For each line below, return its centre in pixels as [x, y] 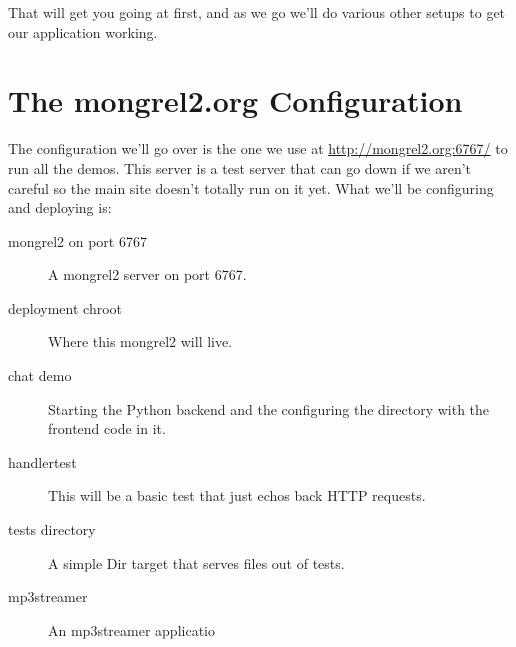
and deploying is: [60, 207]
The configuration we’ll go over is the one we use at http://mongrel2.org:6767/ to [258, 148]
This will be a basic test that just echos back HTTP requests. [237, 495]
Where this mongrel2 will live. [140, 341]
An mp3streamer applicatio [131, 629]
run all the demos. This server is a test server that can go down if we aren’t [240, 167]
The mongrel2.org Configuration [235, 100]
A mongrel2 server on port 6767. [147, 274]
